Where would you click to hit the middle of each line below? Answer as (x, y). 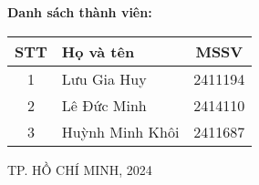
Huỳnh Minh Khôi (120, 131)
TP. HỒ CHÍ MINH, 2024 (80, 169)
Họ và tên (98, 51)
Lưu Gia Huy (104, 78)
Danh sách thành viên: (80, 12)
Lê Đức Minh (104, 105)
